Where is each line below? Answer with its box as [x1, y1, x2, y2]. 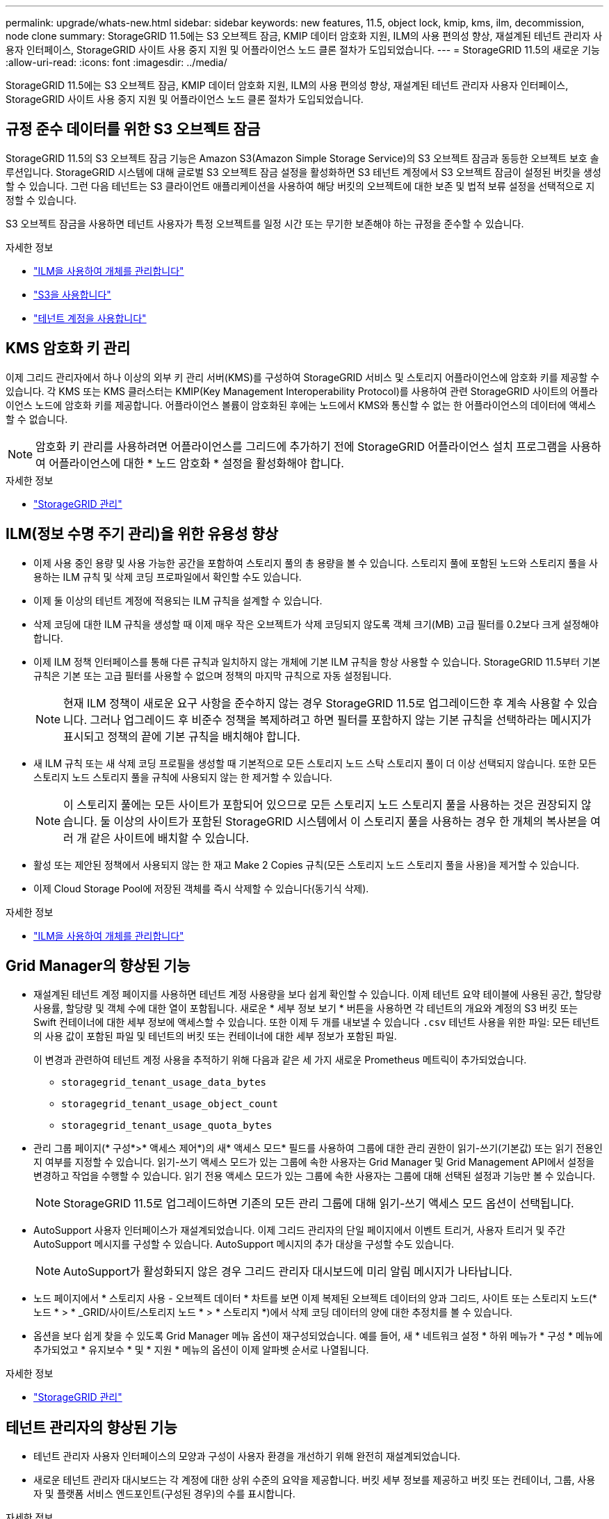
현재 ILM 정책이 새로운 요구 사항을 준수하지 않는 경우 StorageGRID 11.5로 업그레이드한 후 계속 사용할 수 [63, 696, 574, 710]
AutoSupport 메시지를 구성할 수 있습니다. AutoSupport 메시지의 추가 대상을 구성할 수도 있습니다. [33, 1238, 455, 1251]
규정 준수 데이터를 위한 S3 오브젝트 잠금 [6, 120, 261, 138]
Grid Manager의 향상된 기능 [6, 956, 190, 974]
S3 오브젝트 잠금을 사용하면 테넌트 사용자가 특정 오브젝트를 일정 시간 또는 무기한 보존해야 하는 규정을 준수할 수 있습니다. [6, 217, 524, 230]
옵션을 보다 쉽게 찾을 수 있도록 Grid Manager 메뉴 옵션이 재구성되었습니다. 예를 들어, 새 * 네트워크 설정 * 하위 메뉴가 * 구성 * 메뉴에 [33, 1330, 603, 1342]
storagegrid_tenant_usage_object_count [61, 1098, 278, 1110]
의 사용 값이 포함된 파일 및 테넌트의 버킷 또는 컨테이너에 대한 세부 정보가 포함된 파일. [33, 1030, 397, 1043]
